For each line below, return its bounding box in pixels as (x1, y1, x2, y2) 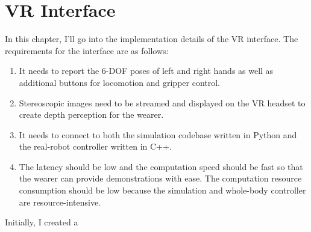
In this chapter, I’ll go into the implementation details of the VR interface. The (5, 32, 298, 45)
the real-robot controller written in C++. (19, 140, 172, 153)
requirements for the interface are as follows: (5, 44, 169, 56)
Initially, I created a (5, 216, 78, 228)
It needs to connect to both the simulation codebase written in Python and (19, 128, 297, 141)
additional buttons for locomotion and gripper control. (19, 76, 220, 88)
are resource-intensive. (19, 195, 101, 208)
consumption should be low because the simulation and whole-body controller (19, 184, 306, 197)
